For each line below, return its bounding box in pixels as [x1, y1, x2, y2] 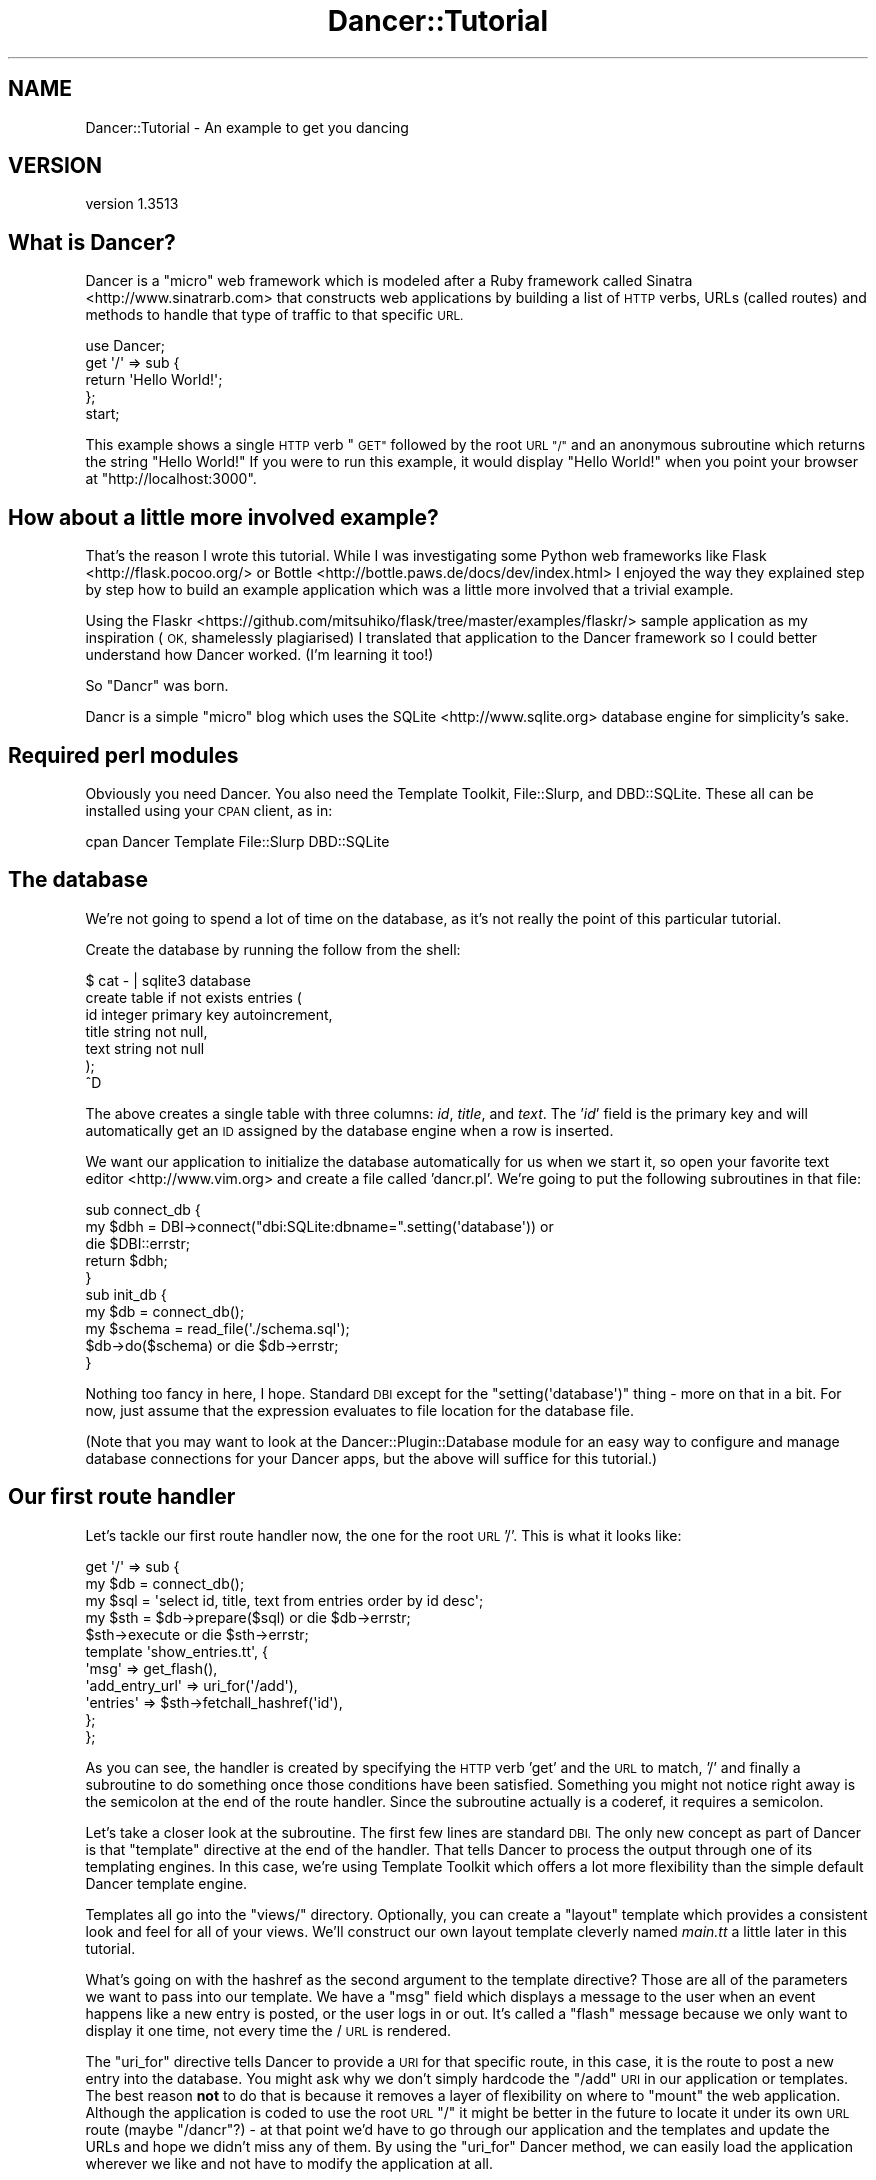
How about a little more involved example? [8, 504, 439, 530]
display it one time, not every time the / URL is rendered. [85, 2021, 452, 2039]
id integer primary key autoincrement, [85, 1005, 333, 1023]
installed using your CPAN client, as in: [85, 801, 333, 819]
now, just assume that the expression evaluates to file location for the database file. [85, 1401, 634, 1419]
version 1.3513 [85, 195, 179, 213]
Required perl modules [8, 742, 239, 768]
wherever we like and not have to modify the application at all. [85, 2154, 493, 2172]
